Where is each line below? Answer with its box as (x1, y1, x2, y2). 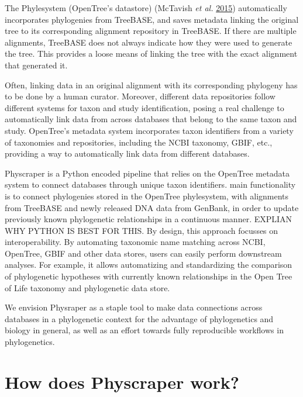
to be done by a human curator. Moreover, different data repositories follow (5, 90, 276, 102)
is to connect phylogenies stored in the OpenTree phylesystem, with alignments (5, 189, 289, 202)
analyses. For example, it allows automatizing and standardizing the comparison (5, 258, 292, 271)
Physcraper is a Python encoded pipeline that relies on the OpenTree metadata (5, 167, 290, 179)
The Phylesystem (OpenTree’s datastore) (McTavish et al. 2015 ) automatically (5, 2, 287, 13)
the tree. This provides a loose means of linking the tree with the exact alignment (5, 47, 298, 60)
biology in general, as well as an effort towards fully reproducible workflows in (5, 324, 284, 336)
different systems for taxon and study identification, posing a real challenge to (5, 101, 284, 113)
